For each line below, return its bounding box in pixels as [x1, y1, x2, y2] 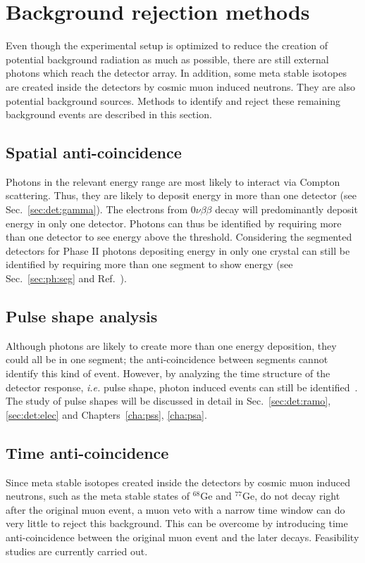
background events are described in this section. [6, 107, 212, 122]
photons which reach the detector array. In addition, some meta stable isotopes [6, 65, 347, 80]
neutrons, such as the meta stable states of [6, 488, 190, 503]
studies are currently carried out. [6, 543, 148, 558]
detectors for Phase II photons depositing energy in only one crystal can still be [6, 243, 350, 258]
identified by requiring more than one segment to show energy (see [6, 257, 293, 272]
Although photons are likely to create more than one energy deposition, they [6, 338, 337, 353]
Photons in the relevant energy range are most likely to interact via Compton [6, 174, 340, 189]
